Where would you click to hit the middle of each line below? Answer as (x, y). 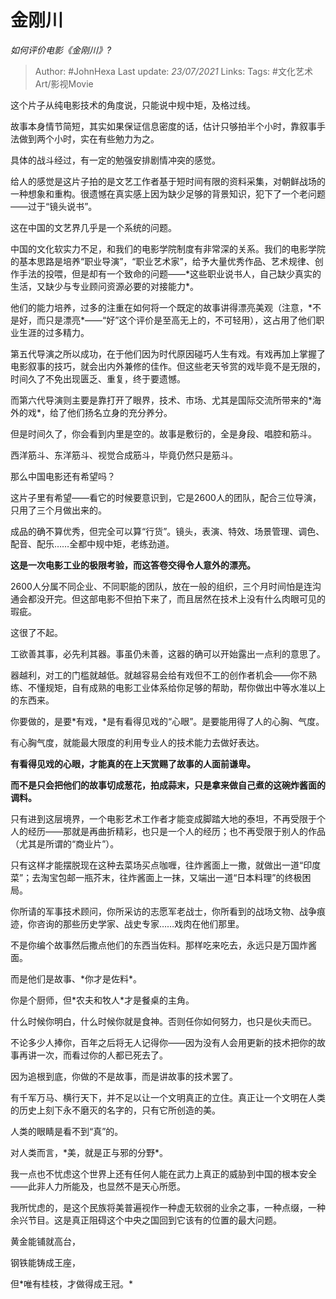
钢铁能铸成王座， (45, 1262)
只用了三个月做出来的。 (58, 510)
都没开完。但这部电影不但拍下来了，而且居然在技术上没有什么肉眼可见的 (176, 598)
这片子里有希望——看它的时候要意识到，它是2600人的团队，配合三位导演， (166, 497)
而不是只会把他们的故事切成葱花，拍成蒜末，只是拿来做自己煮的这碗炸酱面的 (168, 785)
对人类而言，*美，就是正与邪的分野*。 (89, 1152)
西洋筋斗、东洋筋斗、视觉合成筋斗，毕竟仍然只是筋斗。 (124, 455)
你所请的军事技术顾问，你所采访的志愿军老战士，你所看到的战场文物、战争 (163, 911)
